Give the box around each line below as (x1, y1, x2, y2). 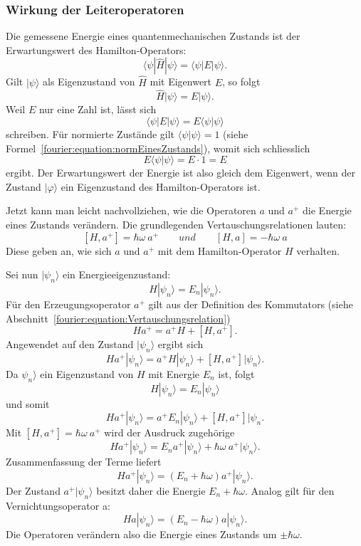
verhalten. (296, 243, 340, 258)
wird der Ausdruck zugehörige (104, 425, 235, 440)
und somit (6, 396, 50, 411)
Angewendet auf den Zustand (6, 337, 134, 352)
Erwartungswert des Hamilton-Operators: (6, 42, 187, 57)
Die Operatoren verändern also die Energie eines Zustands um (6, 527, 277, 542)
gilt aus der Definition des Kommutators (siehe (148, 296, 353, 311)
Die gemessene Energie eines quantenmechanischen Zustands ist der (6, 28, 300, 43)
